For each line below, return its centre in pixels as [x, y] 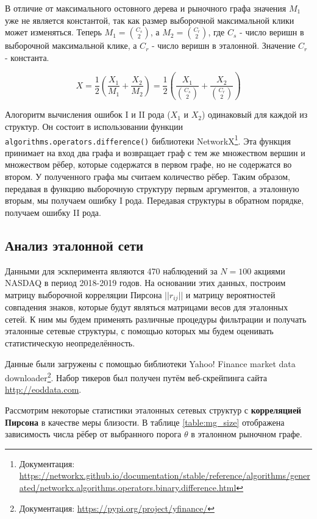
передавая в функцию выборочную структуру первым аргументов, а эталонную [152, 188]
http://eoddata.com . [43, 389]
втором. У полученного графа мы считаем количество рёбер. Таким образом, [148, 176]
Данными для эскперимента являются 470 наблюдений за [111, 270]
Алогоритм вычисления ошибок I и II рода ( [88, 114]
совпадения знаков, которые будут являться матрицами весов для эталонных [147, 307]
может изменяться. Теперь [53, 32]
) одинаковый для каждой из [255, 114]
